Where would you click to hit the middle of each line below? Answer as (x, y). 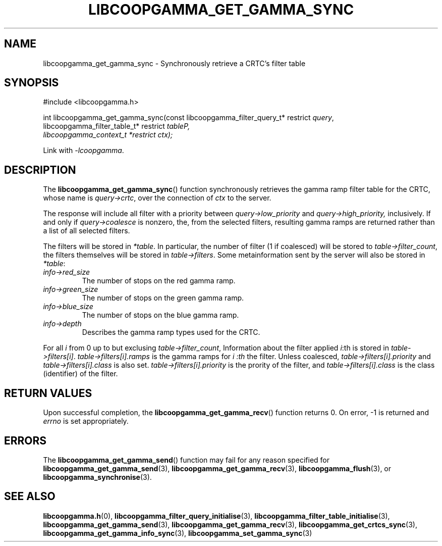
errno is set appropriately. (86, 421)
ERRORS (25, 440)
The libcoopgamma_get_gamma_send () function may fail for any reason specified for (186, 460)
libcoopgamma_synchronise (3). (97, 477)
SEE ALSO (30, 497)
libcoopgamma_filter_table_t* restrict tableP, (117, 126)
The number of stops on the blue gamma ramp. (160, 315)
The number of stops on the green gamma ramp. (163, 298)
